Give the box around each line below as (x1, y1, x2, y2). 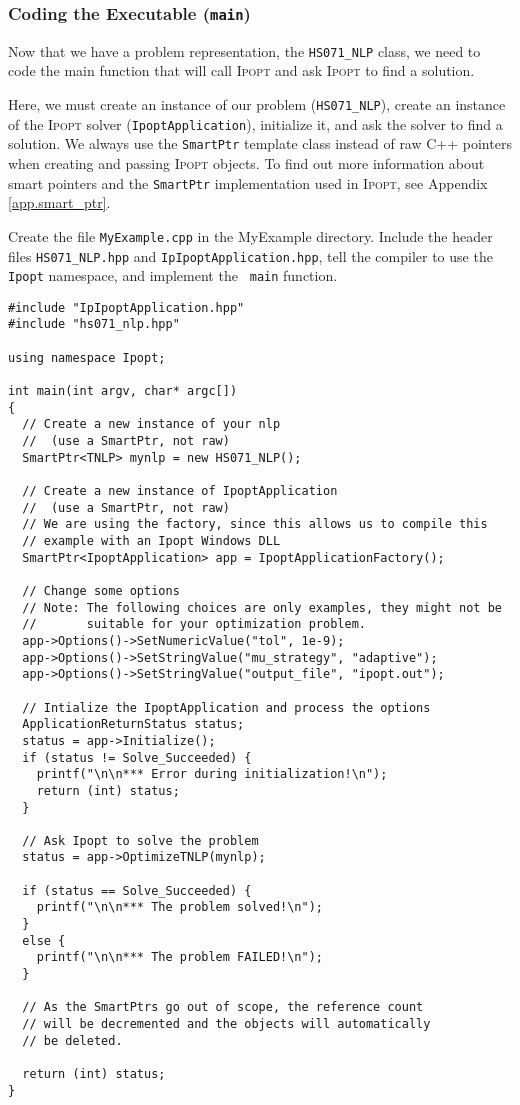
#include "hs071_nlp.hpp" (8, 317, 180, 332)
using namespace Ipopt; (8, 350, 166, 365)
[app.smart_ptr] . (8, 192, 111, 213)
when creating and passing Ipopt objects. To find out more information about (8, 153, 485, 173)
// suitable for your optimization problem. (22, 617, 366, 632)
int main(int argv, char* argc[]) (8, 384, 238, 399)
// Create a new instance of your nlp (22, 417, 281, 432)
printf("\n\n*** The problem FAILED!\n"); (36, 950, 323, 965)
